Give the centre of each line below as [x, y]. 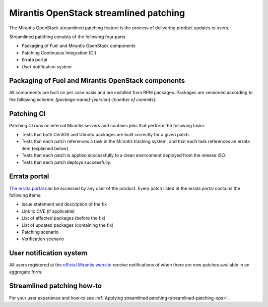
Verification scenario [43, 239]
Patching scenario [40, 232]
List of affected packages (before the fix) [64, 218]
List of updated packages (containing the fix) [67, 225]
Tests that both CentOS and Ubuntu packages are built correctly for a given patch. [106, 135]
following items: [25, 195]
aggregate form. [26, 272]
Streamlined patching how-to [55, 286]
